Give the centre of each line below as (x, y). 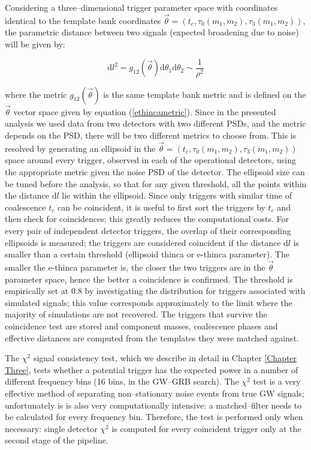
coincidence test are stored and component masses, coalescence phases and (141, 326)
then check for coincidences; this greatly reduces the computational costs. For (147, 219)
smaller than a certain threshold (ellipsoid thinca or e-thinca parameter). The (147, 254)
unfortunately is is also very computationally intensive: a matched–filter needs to (153, 405)
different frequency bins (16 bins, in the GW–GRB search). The (122, 381)
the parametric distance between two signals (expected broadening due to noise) (152, 32)
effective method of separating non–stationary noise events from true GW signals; (155, 393)
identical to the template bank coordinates (83, 20)
